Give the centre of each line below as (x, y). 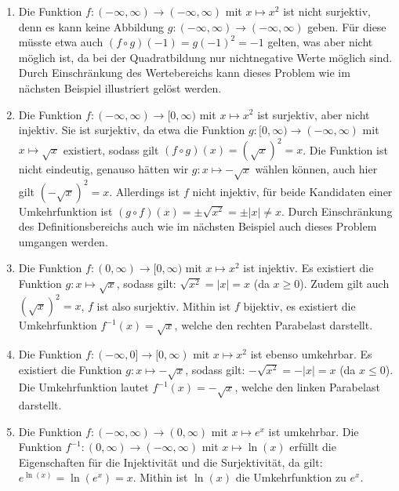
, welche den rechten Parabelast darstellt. (274, 325)
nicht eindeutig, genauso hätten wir (103, 169)
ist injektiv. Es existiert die (308, 268)
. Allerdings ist (145, 191)
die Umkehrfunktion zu (291, 477)
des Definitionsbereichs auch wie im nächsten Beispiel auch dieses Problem (198, 226)
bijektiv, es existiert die (299, 306)
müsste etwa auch (61, 42)
